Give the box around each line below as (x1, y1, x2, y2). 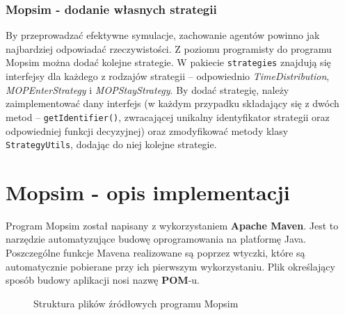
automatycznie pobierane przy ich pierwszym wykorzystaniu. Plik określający (6, 259, 335, 273)
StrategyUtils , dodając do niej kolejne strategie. (6, 137, 217, 152)
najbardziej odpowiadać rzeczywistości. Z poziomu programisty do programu (6, 41, 332, 56)
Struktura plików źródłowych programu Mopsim (33, 296, 239, 310)
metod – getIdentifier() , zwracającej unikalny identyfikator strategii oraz (6, 109, 330, 124)
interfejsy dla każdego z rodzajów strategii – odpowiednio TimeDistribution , (6, 69, 330, 83)
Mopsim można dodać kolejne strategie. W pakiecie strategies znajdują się (6, 55, 331, 70)
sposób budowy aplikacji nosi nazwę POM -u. (6, 273, 200, 287)
